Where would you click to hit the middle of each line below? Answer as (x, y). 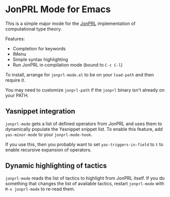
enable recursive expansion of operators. (48, 150)
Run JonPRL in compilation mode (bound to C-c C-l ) (68, 65)
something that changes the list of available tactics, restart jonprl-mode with (85, 183)
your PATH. (17, 95)
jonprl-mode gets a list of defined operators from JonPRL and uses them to (84, 124)
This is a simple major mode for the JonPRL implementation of (70, 23)
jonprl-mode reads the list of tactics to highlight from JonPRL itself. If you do (85, 178)
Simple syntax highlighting (40, 59)
